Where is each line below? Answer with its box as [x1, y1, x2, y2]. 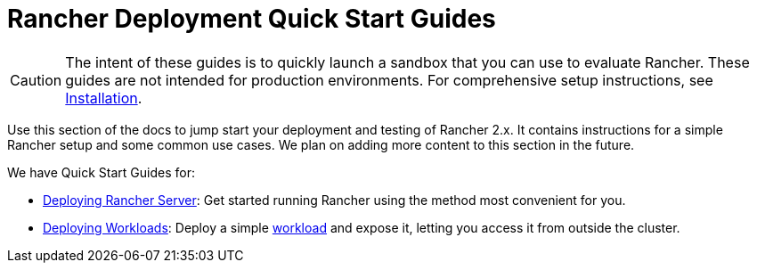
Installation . [65, 88, 142, 107]
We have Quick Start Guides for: [7, 164, 195, 180]
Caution [10, 70, 62, 89]
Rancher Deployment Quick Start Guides [7, 4, 496, 34]
